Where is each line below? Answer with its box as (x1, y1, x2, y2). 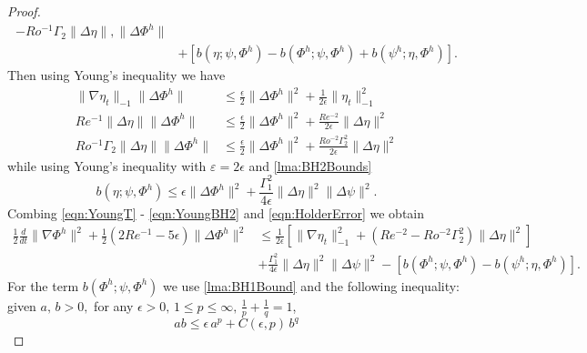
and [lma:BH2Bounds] (248, 156, 372, 175)
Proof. (7, 2, 41, 20)
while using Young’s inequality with (7, 156, 207, 175)
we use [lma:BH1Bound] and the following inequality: (163, 276, 460, 295)
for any (94, 296, 134, 315)
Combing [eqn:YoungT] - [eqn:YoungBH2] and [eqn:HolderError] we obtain (7, 203, 425, 222)
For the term (7, 276, 79, 295)
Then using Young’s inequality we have (7, 66, 226, 85)
